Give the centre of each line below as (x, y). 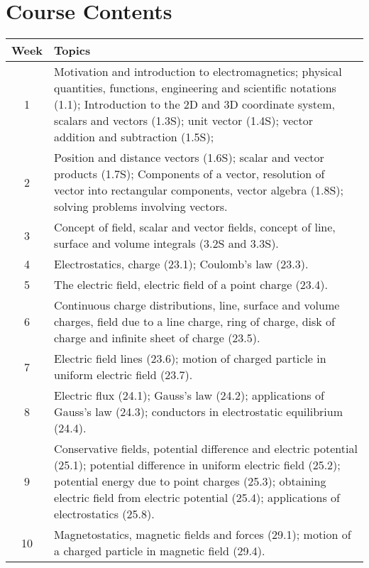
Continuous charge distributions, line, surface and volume (197, 305)
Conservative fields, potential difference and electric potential (206, 449)
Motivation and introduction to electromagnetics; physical (198, 72)
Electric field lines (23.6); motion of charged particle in (190, 359)
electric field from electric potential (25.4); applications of (197, 498)
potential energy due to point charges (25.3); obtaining (190, 481)
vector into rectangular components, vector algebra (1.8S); (199, 190)
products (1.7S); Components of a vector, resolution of (189, 174)
